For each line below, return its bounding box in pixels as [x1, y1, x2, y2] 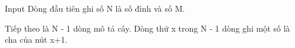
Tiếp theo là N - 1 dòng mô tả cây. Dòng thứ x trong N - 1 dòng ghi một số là [5, 22, 290, 34]
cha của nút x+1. [5, 33, 68, 46]
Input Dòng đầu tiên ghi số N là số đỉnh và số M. [5, 2, 185, 14]
